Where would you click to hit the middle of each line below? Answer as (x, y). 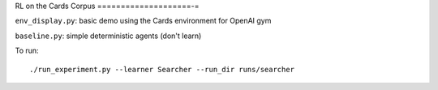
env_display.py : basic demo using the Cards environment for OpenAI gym (143, 21)
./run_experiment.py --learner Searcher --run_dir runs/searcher (162, 69)
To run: (27, 51)
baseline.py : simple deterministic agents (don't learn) (108, 36)
